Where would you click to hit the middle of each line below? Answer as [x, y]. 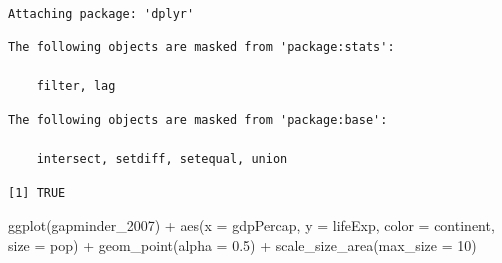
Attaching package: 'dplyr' [101, 13]
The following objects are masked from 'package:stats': [201, 47]
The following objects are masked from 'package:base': [198, 119]
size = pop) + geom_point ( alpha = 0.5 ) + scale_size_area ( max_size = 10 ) [242, 244]
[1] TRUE [37, 192]
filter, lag [76, 86]
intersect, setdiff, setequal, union [162, 159]
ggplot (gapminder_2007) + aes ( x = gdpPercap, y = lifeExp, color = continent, [251, 225]
